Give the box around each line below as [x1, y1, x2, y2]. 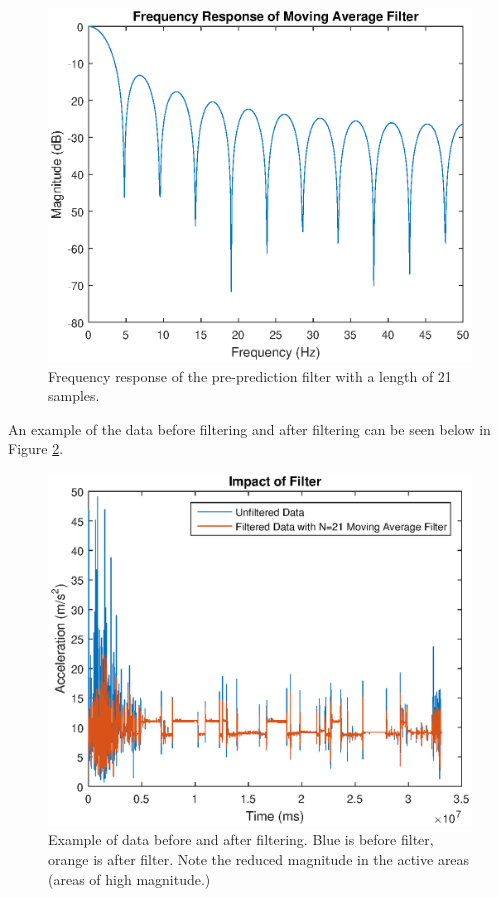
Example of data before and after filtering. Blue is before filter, [48, 829, 434, 850]
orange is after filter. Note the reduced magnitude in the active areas [48, 848, 470, 869]
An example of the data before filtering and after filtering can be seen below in [8, 418, 491, 439]
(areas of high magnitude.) [48, 868, 211, 889]
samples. [48, 385, 100, 406]
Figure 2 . [8, 438, 64, 459]
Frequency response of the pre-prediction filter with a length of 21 [48, 365, 452, 386]
